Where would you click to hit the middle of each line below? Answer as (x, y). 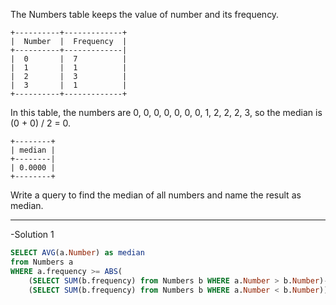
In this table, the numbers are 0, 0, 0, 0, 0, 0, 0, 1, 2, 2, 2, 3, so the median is (166, 112)
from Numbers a (42, 262)
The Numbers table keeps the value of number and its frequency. (145, 14)
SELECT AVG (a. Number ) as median (77, 253)
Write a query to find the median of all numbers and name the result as (156, 195)
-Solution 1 (32, 234)
